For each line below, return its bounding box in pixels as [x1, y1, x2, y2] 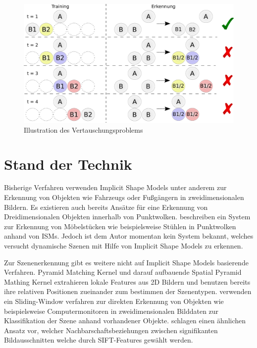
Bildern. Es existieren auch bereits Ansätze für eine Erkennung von [4, 201, 208, 212]
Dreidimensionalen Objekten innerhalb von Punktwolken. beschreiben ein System [4, 211, 251, 222]
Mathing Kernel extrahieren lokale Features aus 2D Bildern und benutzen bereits [4, 276, 251, 287]
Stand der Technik [4, 153, 132, 174]
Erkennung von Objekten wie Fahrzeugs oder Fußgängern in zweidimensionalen [4, 192, 244, 202]
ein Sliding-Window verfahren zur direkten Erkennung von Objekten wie [4, 296, 224, 306]
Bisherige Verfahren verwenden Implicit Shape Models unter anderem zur [4, 182, 227, 193]
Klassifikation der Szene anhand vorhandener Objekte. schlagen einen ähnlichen [4, 315, 246, 326]
